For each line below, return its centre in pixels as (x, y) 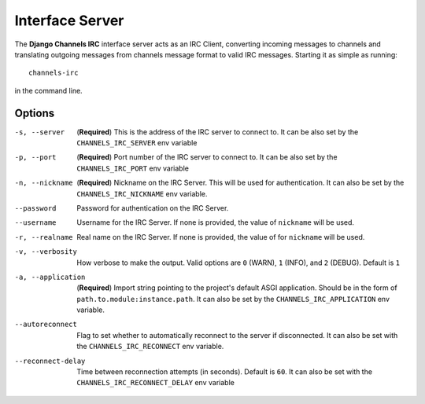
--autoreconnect (46, 325)
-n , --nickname (44, 183)
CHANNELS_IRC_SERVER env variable (137, 143)
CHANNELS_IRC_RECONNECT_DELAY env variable (156, 383)
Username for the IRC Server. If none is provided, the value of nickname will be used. (215, 222)
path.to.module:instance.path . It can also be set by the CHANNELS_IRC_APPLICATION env (233, 299)
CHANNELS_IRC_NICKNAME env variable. (142, 193)
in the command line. (48, 90)
